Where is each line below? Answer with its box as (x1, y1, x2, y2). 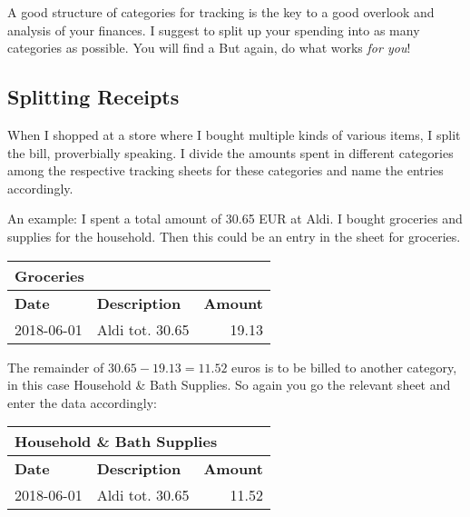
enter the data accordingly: (7, 393, 157, 412)
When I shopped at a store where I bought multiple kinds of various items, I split (7, 124, 461, 144)
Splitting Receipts (7, 83, 180, 111)
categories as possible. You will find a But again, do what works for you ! (7, 38, 411, 57)
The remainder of (7, 357, 104, 376)
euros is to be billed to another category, (231, 357, 457, 376)
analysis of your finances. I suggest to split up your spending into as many (7, 20, 420, 39)
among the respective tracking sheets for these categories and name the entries (7, 161, 444, 180)
